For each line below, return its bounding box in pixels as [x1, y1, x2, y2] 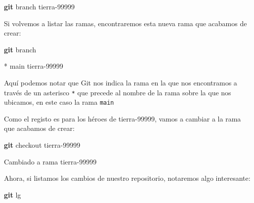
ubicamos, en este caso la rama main [4, 97, 114, 107]
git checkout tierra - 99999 [4, 140, 81, 150]
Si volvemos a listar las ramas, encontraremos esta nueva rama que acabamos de [4, 18, 247, 28]
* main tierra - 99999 [4, 61, 63, 71]
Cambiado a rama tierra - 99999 [4, 156, 97, 166]
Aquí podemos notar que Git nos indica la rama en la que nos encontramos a [4, 77, 237, 87]
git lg [4, 189, 21, 200]
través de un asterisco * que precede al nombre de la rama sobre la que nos [4, 87, 231, 97]
